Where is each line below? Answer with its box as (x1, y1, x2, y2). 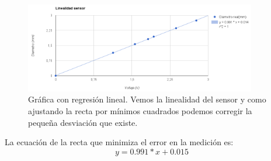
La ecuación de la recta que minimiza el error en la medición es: (5, 136, 234, 148)
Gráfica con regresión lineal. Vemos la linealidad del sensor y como (28, 93, 266, 105)
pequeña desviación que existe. (28, 116, 138, 128)
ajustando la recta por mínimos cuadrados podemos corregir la (28, 105, 252, 117)
